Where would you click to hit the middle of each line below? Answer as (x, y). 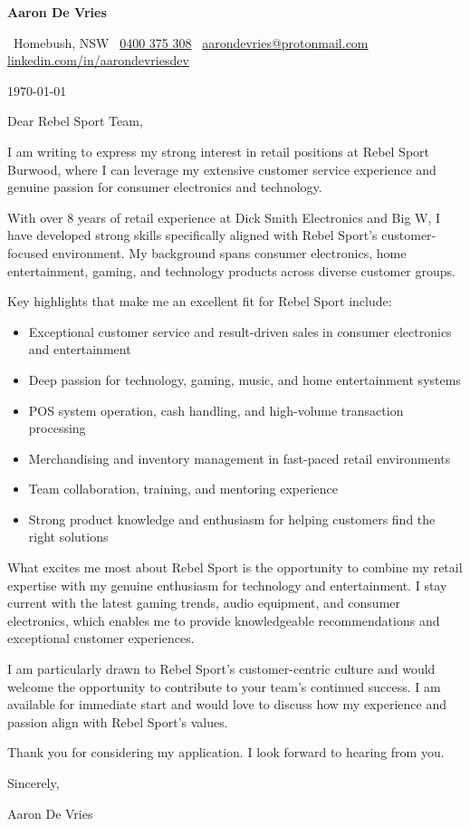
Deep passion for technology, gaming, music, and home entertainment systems (245, 379)
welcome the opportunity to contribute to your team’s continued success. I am (224, 686)
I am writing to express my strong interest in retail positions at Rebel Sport (218, 151)
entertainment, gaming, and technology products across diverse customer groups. (231, 270)
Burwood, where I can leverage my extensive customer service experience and (222, 169)
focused (28, 252)
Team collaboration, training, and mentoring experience (183, 489)
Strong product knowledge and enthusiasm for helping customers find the (232, 519)
